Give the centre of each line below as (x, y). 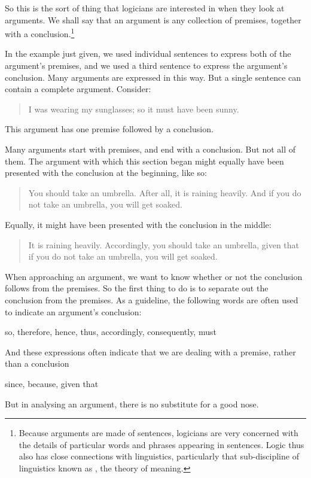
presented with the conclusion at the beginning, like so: (106, 173)
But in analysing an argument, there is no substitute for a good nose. (132, 404)
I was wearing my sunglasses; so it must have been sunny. (134, 109)
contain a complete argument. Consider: (78, 89)
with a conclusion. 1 (40, 33)
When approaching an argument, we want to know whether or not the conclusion (154, 276)
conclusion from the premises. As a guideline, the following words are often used (152, 299)
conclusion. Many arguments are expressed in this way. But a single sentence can (153, 77)
